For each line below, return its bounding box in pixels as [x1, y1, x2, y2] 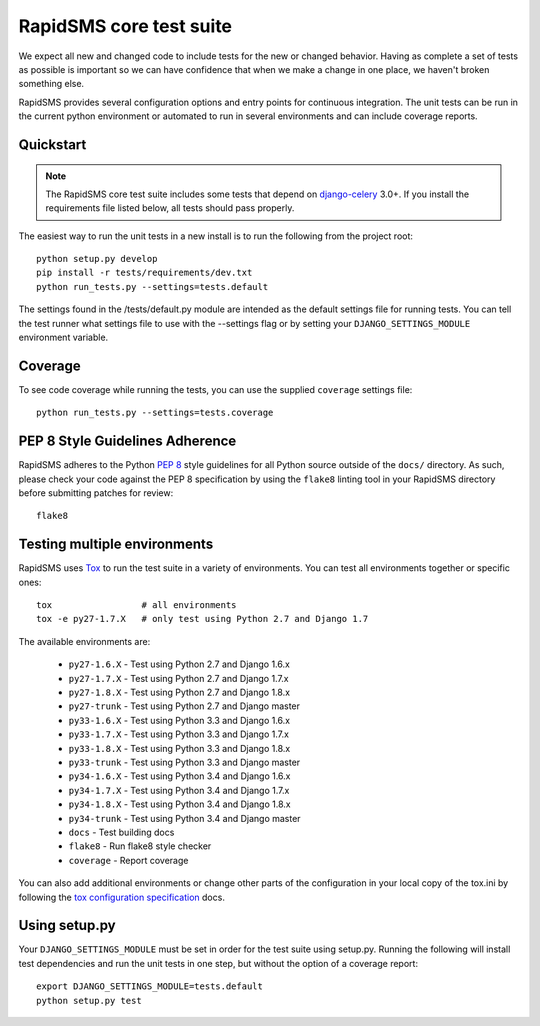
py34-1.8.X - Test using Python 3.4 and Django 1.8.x [68, 798, 291, 810]
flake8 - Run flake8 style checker [68, 840, 212, 852]
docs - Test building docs [68, 826, 175, 838]
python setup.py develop [36, 253, 158, 265]
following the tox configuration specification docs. [18, 891, 225, 903]
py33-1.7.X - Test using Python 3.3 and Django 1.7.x [68, 728, 290, 740]
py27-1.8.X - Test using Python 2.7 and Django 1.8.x [68, 686, 290, 699]
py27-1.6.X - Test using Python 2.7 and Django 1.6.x [68, 658, 290, 670]
